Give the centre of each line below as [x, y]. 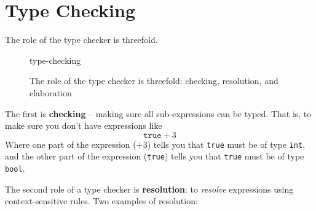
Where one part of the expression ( [71, 144]
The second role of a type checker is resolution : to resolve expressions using [149, 189]
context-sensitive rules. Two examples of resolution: [101, 201]
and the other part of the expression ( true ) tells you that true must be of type [155, 156]
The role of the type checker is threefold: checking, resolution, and [154, 81]
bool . [15, 168]
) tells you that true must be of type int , [226, 144]
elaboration [51, 92]
